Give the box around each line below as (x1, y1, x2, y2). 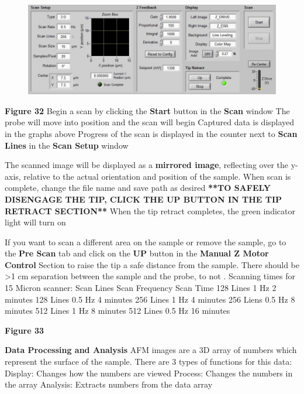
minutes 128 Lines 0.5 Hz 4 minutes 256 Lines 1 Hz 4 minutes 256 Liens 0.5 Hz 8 (5, 293, 295, 305)
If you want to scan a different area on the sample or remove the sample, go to (5, 235, 286, 248)
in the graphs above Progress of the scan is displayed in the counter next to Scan (5, 127, 298, 139)
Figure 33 (5, 324, 44, 336)
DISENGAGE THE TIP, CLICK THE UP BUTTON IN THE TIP (5, 193, 282, 205)
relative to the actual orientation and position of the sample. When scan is (23, 170, 291, 182)
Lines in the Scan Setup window (5, 139, 129, 151)
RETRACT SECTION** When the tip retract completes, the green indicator (5, 204, 295, 217)
